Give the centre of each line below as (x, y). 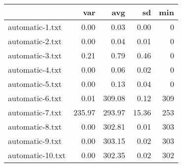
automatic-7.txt (35, 112)
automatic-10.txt (37, 155)
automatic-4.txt (35, 70)
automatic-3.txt (35, 55)
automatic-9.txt (35, 141)
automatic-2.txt (35, 41)
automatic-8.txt (35, 126)
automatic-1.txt (35, 27)
